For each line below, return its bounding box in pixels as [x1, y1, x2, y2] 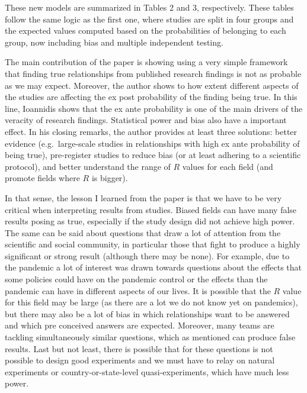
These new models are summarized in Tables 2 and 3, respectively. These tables [5, 1, 294, 13]
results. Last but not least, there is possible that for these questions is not [5, 342, 273, 355]
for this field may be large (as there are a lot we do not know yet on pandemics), [5, 296, 298, 308]
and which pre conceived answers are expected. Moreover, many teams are [5, 319, 274, 331]
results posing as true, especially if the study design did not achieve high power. [5, 215, 295, 227]
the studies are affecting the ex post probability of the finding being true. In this [5, 91, 298, 103]
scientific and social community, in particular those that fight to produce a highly [5, 238, 300, 250]
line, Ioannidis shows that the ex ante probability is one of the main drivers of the [5, 102, 303, 114]
